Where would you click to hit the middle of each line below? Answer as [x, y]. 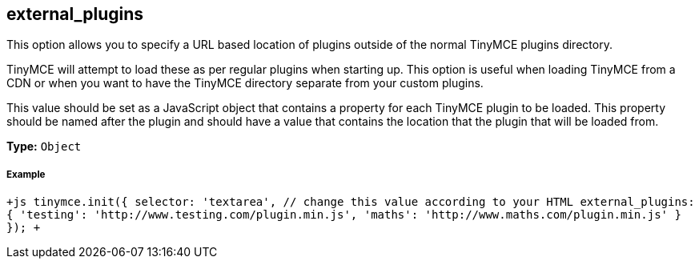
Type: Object [44, 147]
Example [26, 174]
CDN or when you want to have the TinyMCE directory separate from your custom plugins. [245, 83]
